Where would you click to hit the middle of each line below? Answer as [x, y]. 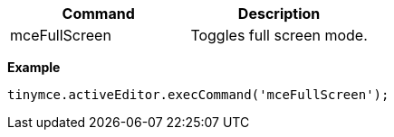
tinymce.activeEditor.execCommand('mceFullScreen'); [198, 95]
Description [279, 14]
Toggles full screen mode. [279, 35]
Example [34, 67]
